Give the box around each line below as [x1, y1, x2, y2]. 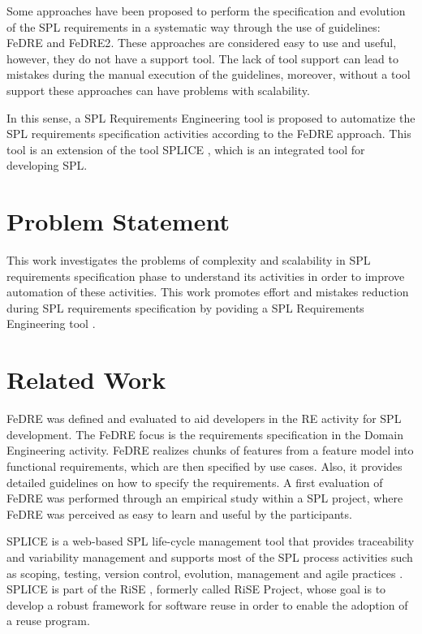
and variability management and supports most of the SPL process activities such [6, 548, 413, 565]
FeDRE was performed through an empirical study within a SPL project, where [6, 490, 403, 507]
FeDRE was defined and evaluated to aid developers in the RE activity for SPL [6, 410, 402, 427]
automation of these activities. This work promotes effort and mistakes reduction [6, 283, 409, 300]
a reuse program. [6, 612, 90, 629]
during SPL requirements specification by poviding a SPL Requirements [6, 299, 364, 316]
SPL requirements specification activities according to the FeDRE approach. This [6, 125, 411, 142]
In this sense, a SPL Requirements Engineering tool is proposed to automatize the [6, 109, 416, 126]
